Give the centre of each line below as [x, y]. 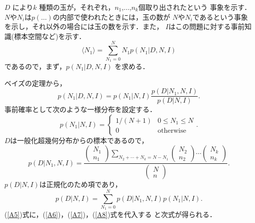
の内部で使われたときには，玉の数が [111, 17]
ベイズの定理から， [36, 83]
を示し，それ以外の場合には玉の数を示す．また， [84, 26]
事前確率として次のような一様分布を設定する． [81, 109]
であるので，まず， [35, 66]
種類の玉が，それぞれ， [77, 7]
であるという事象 [220, 17]
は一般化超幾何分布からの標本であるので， [79, 140]
